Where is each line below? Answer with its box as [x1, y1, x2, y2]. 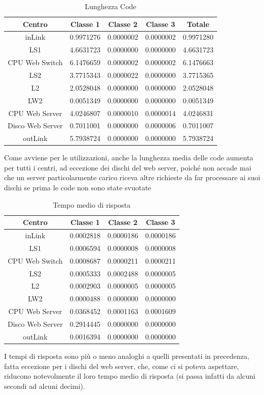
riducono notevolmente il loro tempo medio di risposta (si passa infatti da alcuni [4, 371, 255, 381]
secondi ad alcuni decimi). [4, 380, 85, 391]
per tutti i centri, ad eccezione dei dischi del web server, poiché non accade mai [4, 162, 251, 173]
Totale [187, 18, 209, 29]
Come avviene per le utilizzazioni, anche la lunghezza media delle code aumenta [4, 152, 253, 163]
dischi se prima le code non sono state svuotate [4, 182, 151, 193]
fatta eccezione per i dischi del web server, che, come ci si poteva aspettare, [4, 360, 239, 371]
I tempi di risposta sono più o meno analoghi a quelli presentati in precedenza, [4, 350, 250, 361]
